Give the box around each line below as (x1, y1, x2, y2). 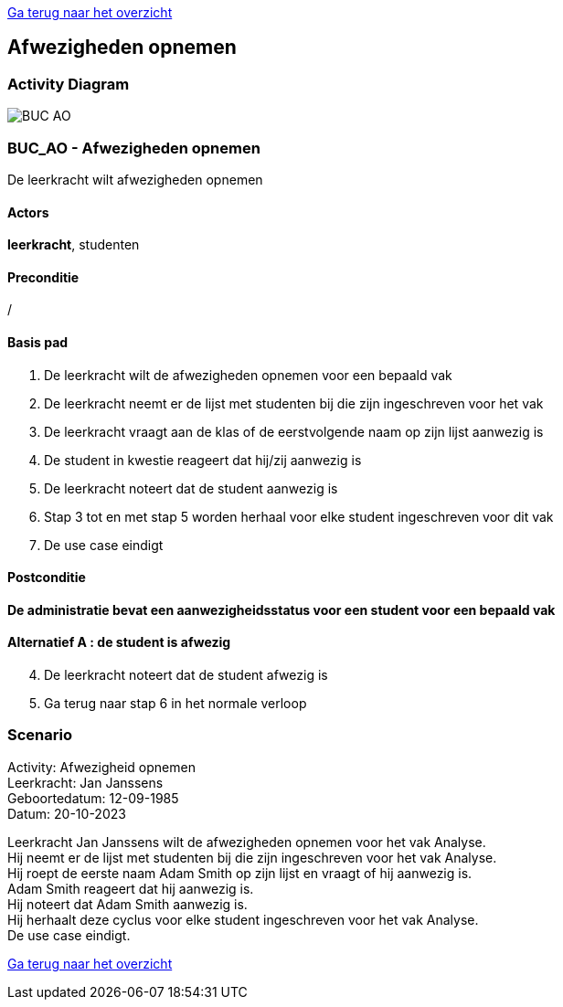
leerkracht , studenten (7, 237, 140, 253)
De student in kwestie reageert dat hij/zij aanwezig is (44, 451, 362, 468)
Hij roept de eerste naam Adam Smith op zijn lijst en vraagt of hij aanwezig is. (7, 864, 473, 881)
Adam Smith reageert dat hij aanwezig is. (7, 880, 254, 896)
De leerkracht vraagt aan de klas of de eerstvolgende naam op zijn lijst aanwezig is (44, 423, 544, 440)
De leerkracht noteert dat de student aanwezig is (44, 480, 338, 496)
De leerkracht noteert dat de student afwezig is (44, 667, 328, 684)
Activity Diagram (7, 74, 130, 93)
